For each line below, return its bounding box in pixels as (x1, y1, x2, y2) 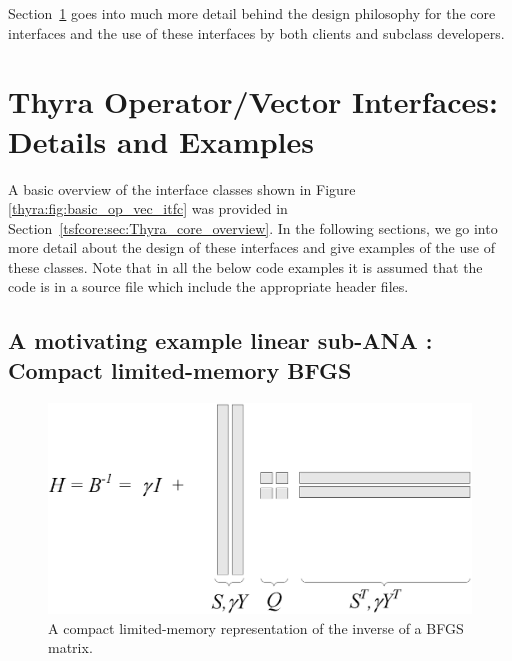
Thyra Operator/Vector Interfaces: (8, 81, 498, 122)
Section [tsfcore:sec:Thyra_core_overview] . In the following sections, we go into (8, 217, 498, 238)
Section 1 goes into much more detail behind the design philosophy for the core (8, 3, 496, 23)
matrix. (48, 637, 93, 658)
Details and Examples (8, 120, 315, 161)
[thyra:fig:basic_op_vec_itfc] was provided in (8, 198, 288, 219)
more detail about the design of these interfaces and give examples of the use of (8, 237, 495, 258)
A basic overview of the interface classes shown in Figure (8, 178, 356, 199)
